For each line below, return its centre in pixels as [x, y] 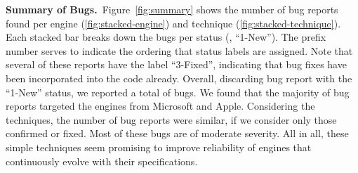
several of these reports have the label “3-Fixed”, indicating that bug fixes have [176, 64]
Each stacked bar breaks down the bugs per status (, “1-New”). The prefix [166, 37]
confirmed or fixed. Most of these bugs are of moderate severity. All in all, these [177, 133]
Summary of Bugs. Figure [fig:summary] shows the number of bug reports [172, 9]
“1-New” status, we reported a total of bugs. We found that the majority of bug [178, 92]
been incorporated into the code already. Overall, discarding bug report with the [179, 78]
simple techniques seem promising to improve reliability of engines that [159, 147]
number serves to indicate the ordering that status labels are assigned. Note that [179, 50]
